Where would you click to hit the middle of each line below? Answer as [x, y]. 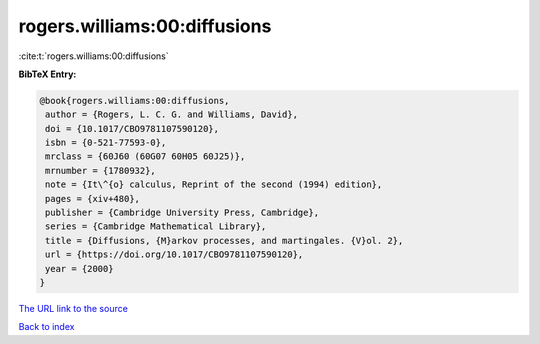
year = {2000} [79, 268]
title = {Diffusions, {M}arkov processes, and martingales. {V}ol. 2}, [224, 240]
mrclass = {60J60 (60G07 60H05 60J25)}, [145, 156]
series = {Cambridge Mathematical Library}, [156, 226]
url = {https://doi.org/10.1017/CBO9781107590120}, [174, 254]
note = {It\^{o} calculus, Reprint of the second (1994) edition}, [214, 184]
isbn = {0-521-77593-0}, [106, 143]
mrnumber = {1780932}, [101, 170]
